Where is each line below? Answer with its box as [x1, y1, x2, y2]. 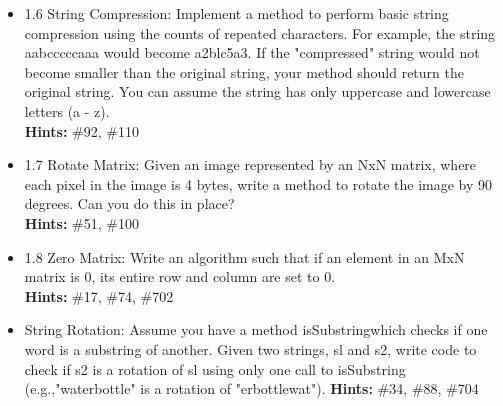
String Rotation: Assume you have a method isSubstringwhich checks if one [24, 319, 488, 340]
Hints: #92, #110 [24, 120, 139, 141]
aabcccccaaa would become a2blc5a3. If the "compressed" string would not [24, 42, 480, 63]
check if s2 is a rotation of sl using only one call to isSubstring [24, 358, 406, 379]
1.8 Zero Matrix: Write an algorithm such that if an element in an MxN [24, 246, 465, 267]
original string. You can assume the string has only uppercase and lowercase [24, 81, 491, 102]
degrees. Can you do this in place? [24, 193, 235, 214]
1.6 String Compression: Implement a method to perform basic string [24, 3, 449, 23]
